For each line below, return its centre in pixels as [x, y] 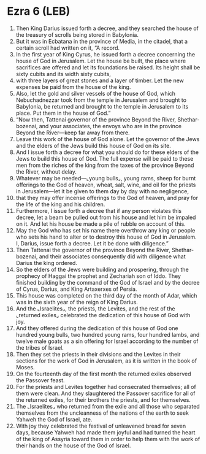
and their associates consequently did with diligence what [112, 256]
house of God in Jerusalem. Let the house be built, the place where [101, 61]
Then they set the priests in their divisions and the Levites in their [98, 354]
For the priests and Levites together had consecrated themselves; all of [106, 387]
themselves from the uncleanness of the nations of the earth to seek [102, 413]
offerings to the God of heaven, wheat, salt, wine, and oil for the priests [106, 185]
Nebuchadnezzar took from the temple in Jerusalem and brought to [101, 100]
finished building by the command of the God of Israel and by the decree [108, 282]
